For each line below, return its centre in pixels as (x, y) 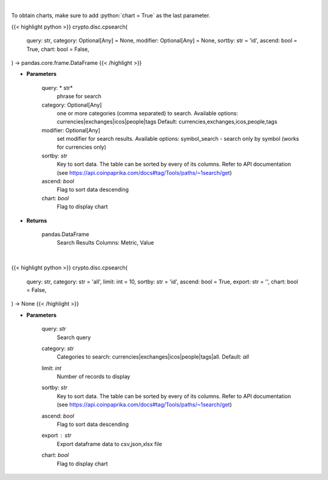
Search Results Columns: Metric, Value (105, 243)
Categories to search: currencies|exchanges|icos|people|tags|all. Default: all (153, 357)
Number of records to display (94, 377)
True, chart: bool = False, (58, 49)
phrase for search (79, 96)
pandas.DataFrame (65, 234)
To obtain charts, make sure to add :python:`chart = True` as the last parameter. (111, 16)
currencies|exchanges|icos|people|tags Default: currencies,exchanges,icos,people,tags (167, 122)
